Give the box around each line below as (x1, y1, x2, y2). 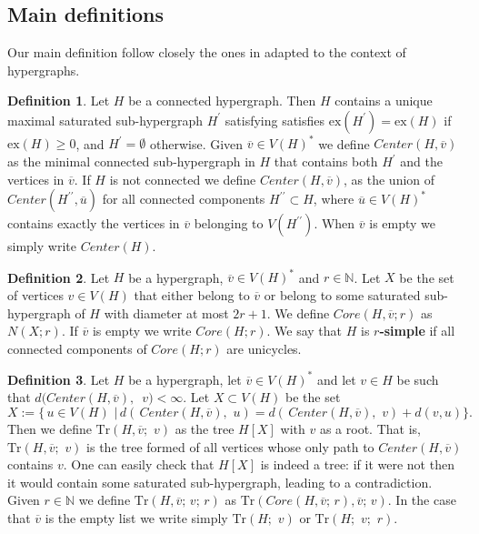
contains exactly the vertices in (7, 214, 180, 233)
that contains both (274, 152, 378, 171)
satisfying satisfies (225, 110, 325, 129)
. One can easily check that (63, 455, 215, 474)
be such (396, 369, 439, 388)
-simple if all (379, 321, 455, 340)
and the (400, 152, 443, 171)
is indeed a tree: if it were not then (260, 455, 454, 474)
